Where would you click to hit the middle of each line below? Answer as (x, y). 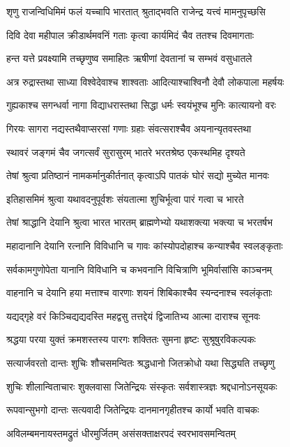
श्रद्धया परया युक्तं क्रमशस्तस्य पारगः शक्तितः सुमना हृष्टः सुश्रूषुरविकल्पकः (131, 339)
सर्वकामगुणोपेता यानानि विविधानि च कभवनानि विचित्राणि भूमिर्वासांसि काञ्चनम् (139, 269)
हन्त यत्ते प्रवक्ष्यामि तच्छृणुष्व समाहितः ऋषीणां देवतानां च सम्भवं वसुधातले (129, 58)
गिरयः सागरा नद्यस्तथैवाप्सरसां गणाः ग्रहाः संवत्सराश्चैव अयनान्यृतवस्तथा (129, 128)
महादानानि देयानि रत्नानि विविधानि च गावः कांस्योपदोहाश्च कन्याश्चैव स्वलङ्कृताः (145, 245)
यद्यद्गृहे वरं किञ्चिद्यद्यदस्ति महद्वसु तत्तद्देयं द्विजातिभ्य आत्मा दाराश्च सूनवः (133, 316)
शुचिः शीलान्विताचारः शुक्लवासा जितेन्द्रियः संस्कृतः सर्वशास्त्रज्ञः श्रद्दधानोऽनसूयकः (142, 386)
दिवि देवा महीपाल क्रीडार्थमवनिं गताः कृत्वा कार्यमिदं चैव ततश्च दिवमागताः (130, 35)
